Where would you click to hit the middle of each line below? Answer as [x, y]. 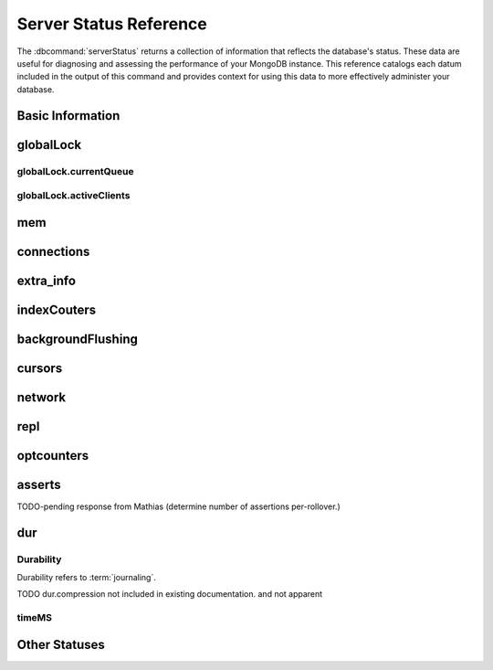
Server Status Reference [112, 24]
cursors [40, 368]
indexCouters [57, 309]
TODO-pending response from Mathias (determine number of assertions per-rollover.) [179, 506]
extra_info [47, 280]
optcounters [53, 456]
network [42, 397]
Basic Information [68, 116]
